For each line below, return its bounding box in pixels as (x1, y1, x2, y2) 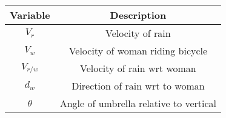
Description (110, 8, 167, 22)
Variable (10, 8, 50, 22)
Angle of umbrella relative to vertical (59, 96, 217, 110)
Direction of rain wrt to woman (71, 79, 205, 93)
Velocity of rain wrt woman (80, 61, 196, 75)
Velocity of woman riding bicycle (68, 44, 208, 57)
